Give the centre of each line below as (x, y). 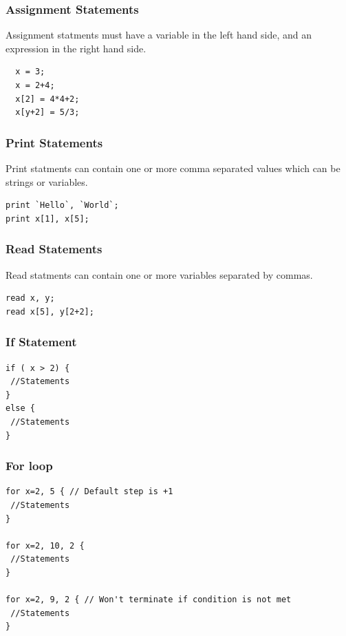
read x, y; (30, 298)
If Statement (41, 342)
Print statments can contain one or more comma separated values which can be (173, 168)
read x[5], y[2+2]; (50, 311)
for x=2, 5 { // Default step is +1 (89, 492)
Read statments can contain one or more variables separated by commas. (159, 274)
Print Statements (54, 142)
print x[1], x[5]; (47, 219)
